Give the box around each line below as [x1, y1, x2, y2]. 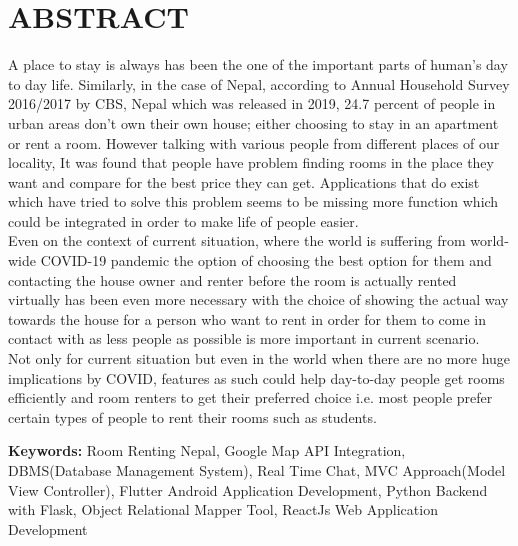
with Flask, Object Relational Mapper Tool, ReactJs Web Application [8, 499, 438, 520]
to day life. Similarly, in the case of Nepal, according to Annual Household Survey [8, 73, 510, 94]
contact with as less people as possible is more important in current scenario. [8, 328, 480, 349]
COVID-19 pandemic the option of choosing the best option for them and [40, 250, 492, 271]
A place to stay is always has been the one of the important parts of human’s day [8, 54, 508, 75]
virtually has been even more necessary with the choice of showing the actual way [8, 289, 509, 310]
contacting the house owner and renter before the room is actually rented [8, 269, 457, 290]
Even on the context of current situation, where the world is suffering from [8, 230, 466, 251]
